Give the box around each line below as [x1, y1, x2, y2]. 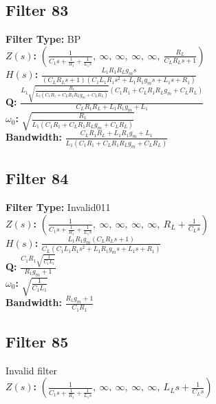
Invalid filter [6, 363, 58, 377]
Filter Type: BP [6, 32, 81, 46]
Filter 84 [6, 168, 69, 189]
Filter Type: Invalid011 [6, 200, 111, 214]
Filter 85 [6, 330, 69, 352]
